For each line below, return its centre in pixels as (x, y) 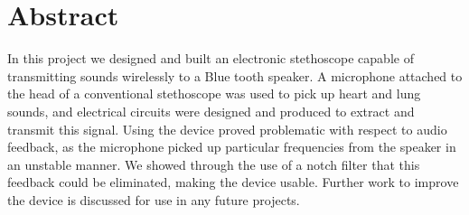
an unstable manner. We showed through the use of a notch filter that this (214, 164)
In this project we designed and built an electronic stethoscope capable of (211, 58)
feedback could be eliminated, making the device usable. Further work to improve (233, 182)
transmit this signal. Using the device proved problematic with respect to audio (227, 129)
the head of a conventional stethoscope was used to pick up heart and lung (214, 93)
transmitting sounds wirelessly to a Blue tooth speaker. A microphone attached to (235, 75)
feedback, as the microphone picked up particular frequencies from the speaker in (232, 147)
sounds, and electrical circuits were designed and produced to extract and (211, 111)
